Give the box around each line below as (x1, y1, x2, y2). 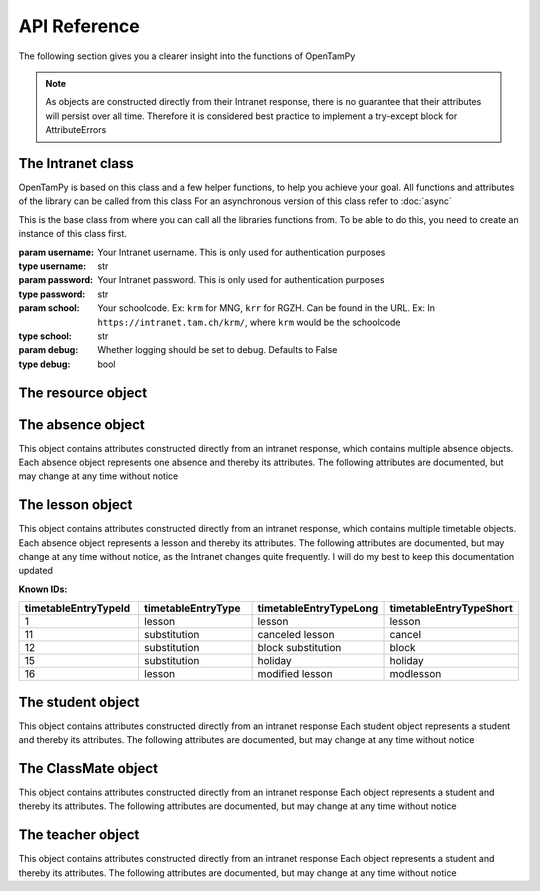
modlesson (389, 667, 442, 681)
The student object (18, 693, 140, 710)
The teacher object (18, 826, 140, 844)
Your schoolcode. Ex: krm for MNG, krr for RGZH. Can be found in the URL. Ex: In (97, 302, 435, 314)
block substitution (257, 641, 342, 655)
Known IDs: (18, 583, 68, 595)
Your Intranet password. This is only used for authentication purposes (97, 274, 385, 286)
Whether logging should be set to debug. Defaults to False (97, 344, 338, 356)
